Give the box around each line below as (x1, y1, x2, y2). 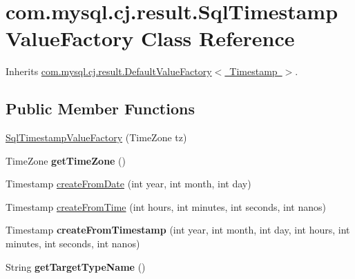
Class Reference (141, 24, 295, 52)
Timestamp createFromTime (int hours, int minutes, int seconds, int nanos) (6, 199, 326, 214)
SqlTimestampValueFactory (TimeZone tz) (6, 130, 187, 145)
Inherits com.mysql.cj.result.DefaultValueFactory (6, 64, 212, 79)
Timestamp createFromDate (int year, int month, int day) (6, 176, 251, 191)
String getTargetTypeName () (6, 259, 146, 273)
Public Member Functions (6, 98, 195, 119)
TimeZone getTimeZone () (6, 153, 126, 167)
